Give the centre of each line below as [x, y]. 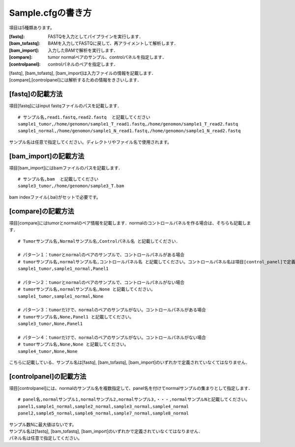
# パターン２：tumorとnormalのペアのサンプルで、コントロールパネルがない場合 [101, 282]
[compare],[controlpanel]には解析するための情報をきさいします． [75, 80]
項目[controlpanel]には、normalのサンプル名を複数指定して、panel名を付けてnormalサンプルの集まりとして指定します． [131, 388]
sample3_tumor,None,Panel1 [50, 324]
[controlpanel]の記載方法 [48, 376]
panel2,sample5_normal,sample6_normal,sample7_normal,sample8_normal [103, 413]
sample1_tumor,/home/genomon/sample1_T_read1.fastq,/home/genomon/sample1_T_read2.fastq [128, 124]
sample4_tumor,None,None [48, 351]
